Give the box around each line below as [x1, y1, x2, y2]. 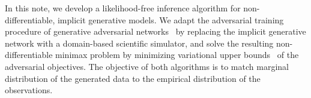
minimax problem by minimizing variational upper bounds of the [55, 48, 299, 61]
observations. [5, 84, 53, 96]
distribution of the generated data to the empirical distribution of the [5, 72, 261, 84]
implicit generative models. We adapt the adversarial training [57, 13, 284, 26]
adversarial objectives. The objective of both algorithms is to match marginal [5, 60, 289, 72]
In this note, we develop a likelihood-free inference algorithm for [5, 2, 241, 14]
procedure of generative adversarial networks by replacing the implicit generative [5, 25, 306, 38]
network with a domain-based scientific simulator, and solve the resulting [5, 36, 274, 49]
